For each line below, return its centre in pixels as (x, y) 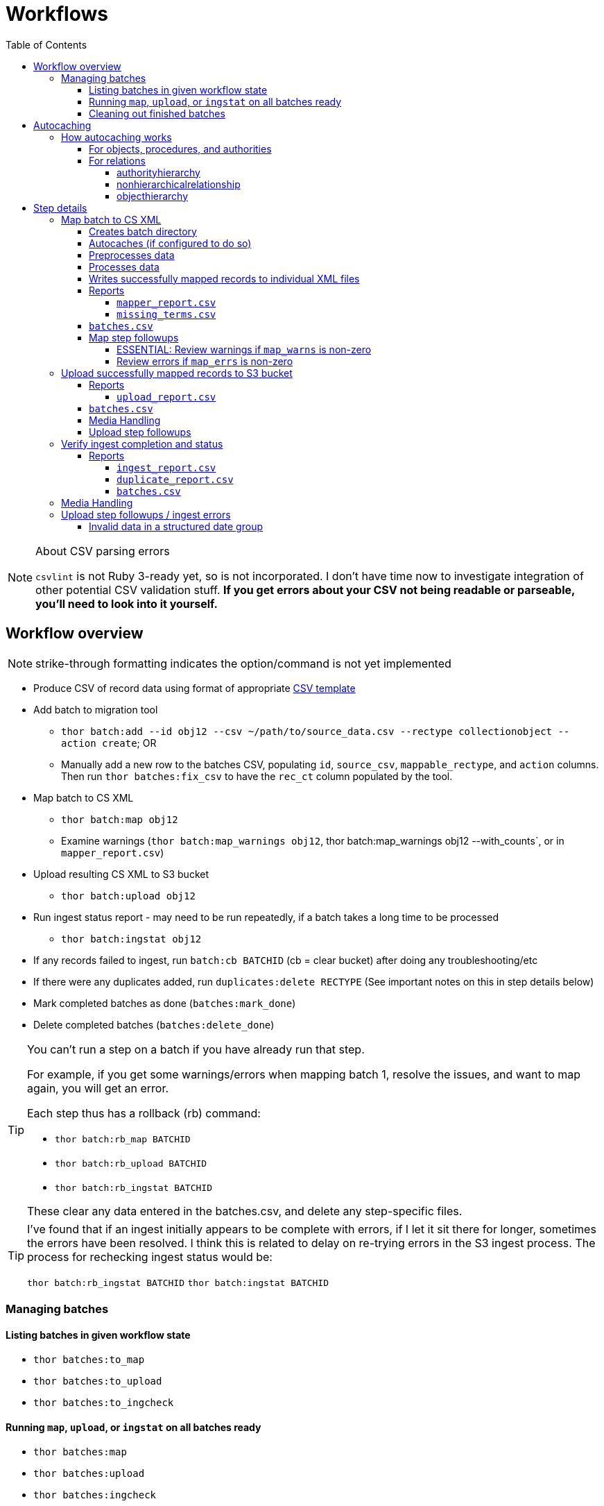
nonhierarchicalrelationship (179, 184)
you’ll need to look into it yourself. (127, 603)
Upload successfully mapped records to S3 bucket (177, 373)
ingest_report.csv (166, 467)
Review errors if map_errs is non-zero (205, 361)
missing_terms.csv (166, 314)
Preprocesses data (132, 255)
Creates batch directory (143, 231)
